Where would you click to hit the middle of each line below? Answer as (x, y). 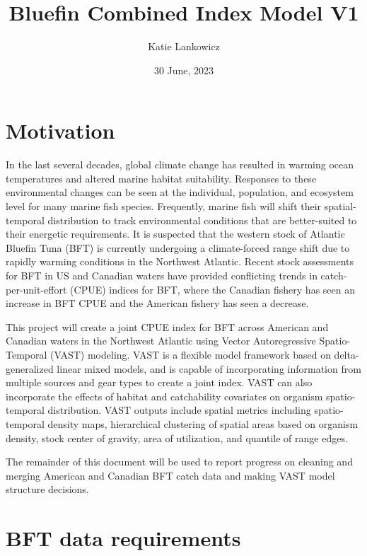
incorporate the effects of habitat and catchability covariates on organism (164, 396)
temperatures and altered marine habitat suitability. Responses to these (161, 178)
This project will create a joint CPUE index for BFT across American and (167, 326)
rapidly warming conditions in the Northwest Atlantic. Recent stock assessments (180, 261)
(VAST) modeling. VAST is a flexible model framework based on (191, 354)
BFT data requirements (123, 538)
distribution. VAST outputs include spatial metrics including (179, 410)
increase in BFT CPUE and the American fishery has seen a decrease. (157, 303)
